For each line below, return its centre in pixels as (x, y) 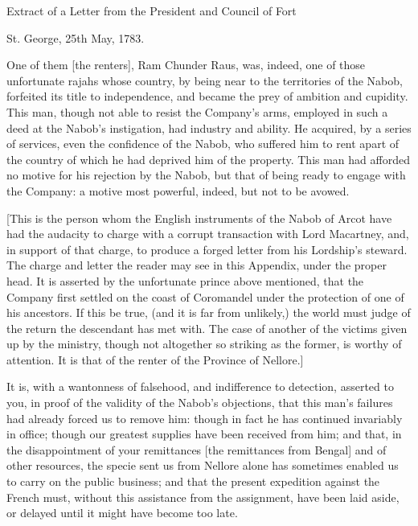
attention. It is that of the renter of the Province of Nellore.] (155, 359)
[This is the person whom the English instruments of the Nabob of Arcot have (199, 218)
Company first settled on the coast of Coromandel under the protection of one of (205, 296)
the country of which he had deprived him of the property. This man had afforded (208, 159)
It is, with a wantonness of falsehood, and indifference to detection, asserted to (200, 386)
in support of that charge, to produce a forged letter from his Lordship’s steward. (207, 249)
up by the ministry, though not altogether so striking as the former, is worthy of (204, 344)
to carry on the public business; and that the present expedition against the (193, 481)
